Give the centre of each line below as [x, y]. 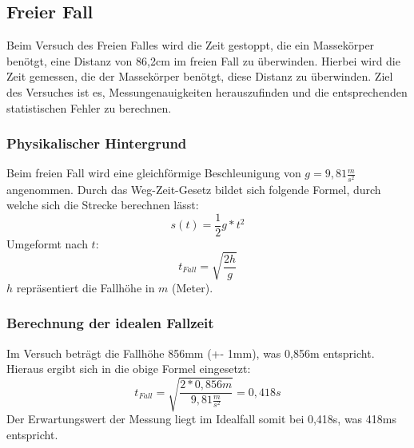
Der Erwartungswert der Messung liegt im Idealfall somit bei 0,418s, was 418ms [201, 419]
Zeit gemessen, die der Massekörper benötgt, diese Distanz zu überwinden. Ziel [200, 76]
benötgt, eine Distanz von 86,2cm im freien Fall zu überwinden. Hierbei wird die [203, 60]
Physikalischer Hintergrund [97, 143]
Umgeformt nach [47, 243]
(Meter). [193, 287]
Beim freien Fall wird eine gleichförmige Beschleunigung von [154, 173]
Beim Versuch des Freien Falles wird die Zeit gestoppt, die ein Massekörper [191, 45]
